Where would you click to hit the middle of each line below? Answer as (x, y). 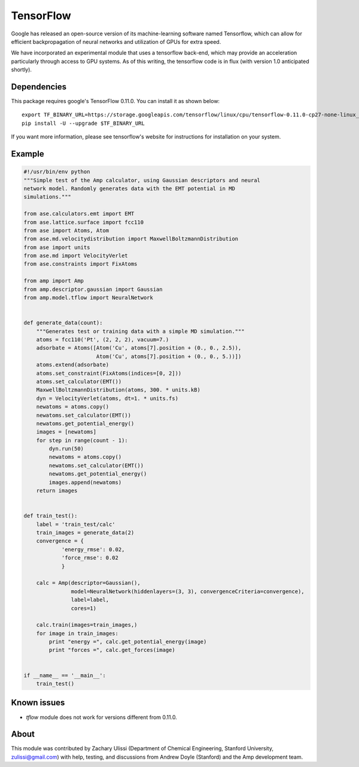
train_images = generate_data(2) (85, 533)
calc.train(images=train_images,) (87, 625)
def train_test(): (51, 516)
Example (28, 154)
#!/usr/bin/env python (57, 172)
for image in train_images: (77, 633)
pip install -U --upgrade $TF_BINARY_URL (83, 123)
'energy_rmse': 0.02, (93, 549)
